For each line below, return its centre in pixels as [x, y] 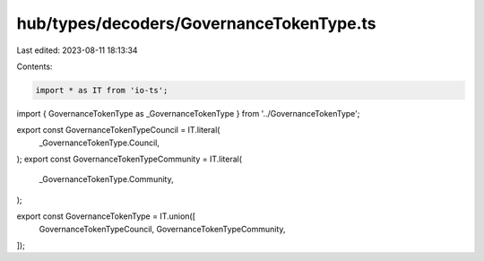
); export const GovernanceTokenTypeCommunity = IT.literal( [129, 159]
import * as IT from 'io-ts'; [102, 90]
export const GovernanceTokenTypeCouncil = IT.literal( [118, 130]
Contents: [35, 66]
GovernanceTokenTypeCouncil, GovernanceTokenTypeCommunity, [162, 229]
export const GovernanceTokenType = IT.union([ [106, 216]
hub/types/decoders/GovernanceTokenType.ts [196, 23]
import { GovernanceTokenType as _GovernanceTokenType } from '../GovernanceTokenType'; [188, 113]
